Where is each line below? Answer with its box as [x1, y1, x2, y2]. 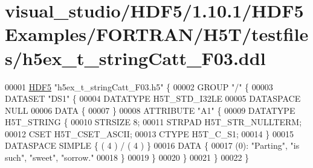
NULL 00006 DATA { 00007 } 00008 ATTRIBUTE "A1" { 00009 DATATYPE [5, 104, 295, 116]
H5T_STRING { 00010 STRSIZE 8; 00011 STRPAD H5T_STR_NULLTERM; [5, 116, 302, 128]
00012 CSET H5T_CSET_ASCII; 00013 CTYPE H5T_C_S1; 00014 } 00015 [5, 127, 294, 140]
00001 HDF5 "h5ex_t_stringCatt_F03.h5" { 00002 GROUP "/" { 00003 [5, 80, 273, 93]
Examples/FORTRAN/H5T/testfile [5, 22, 309, 46]
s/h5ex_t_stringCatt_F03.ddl [5, 45, 266, 70]
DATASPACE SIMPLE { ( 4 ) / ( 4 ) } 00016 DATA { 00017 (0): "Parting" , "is [5, 139, 300, 152]
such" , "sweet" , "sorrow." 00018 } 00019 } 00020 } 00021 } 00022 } [5, 151, 250, 164]
